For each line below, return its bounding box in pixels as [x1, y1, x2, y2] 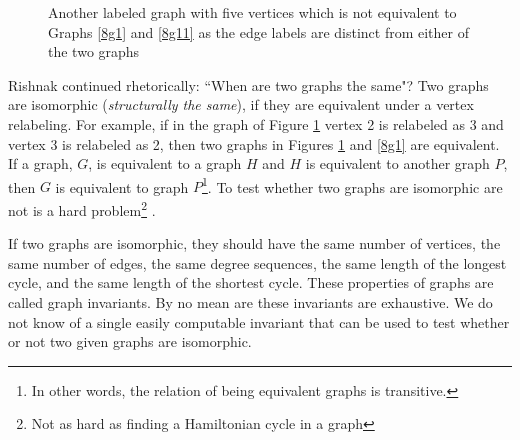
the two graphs [48, 41, 140, 62]
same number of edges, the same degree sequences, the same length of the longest [8, 252, 507, 273]
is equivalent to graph [55, 176, 189, 197]
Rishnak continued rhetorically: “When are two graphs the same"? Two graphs [8, 74, 489, 95]
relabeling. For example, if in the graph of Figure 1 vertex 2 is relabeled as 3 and [8, 113, 504, 134]
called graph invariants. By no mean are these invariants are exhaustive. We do [8, 292, 493, 313]
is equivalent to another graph [305, 153, 490, 174]
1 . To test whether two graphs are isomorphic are [201, 173, 503, 197]
